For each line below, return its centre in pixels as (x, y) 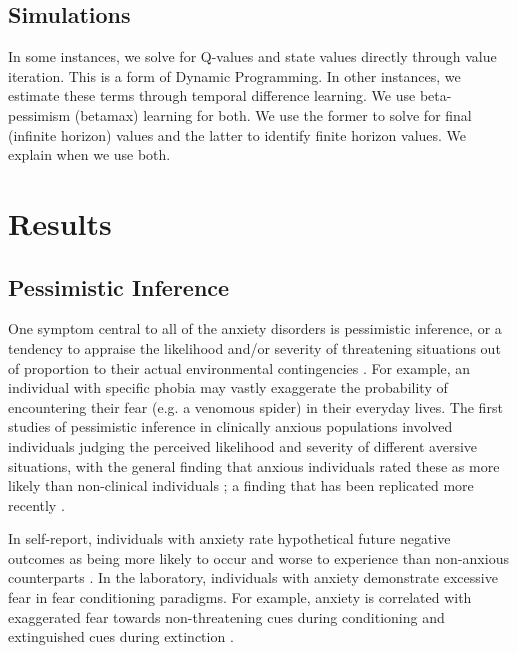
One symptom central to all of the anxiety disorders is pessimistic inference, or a (255, 328)
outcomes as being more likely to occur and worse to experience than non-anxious (258, 557)
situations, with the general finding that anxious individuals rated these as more (254, 465)
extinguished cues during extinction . (121, 636)
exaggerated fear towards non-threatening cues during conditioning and (226, 616)
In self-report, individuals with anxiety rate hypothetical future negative (229, 538)
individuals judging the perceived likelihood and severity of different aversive (243, 445)
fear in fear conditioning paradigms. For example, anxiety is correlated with (240, 597)
